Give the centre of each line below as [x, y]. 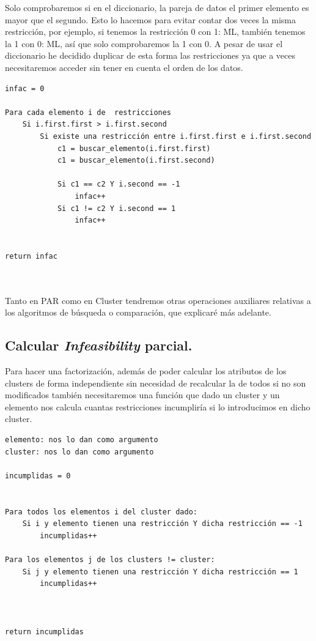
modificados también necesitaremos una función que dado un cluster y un [142, 395]
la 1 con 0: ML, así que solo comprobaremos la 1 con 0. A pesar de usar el [144, 43]
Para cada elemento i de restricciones [88, 112]
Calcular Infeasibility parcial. [99, 345]
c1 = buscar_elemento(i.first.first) [134, 148]
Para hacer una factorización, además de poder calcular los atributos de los [146, 371]
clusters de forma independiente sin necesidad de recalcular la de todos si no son [156, 383]
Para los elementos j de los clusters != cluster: [110, 559]
